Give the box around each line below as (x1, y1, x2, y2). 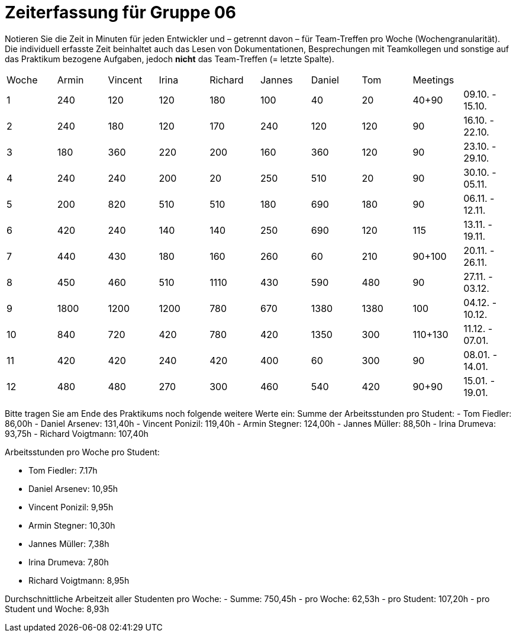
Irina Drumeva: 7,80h (28, 556, 109, 567)
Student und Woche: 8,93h (5, 603, 109, 614)
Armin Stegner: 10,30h (28, 520, 115, 530)
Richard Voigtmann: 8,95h (28, 575, 130, 585)
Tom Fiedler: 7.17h (28, 465, 98, 475)
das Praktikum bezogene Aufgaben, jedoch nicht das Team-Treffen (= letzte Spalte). (5, 53, 334, 64)
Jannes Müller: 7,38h (28, 538, 109, 549)
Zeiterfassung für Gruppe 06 (5, 2, 237, 22)
